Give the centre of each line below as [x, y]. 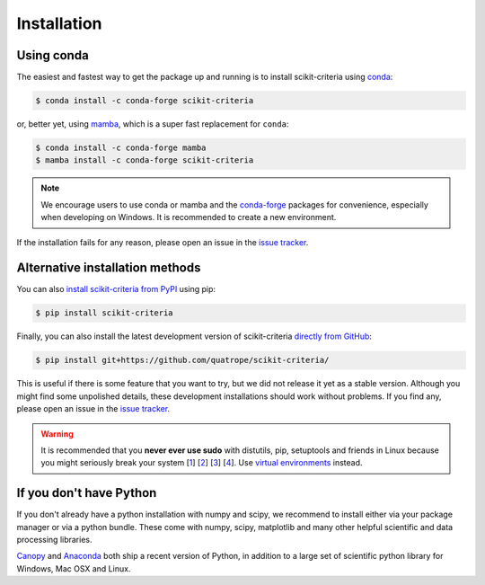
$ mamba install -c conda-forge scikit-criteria [145, 160]
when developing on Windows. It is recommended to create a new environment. [189, 217]
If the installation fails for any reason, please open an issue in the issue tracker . [163, 242]
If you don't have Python [87, 493]
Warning [57, 434]
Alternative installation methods [109, 268]
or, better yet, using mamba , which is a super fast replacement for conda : [153, 124]
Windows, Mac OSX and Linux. [74, 568]
